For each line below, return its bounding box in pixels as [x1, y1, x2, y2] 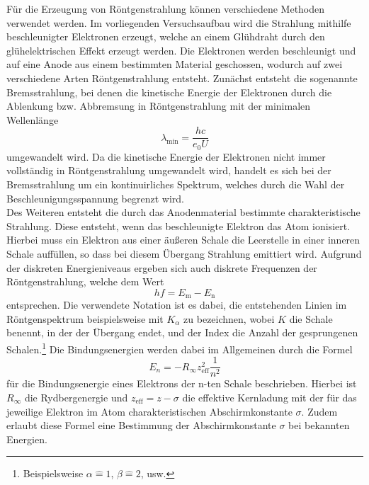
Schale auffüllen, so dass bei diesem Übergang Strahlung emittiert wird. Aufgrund [6, 246, 362, 261]
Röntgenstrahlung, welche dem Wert [6, 274, 164, 289]
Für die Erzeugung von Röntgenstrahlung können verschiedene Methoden [6, 1, 325, 16]
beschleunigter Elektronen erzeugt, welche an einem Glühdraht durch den [6, 29, 325, 44]
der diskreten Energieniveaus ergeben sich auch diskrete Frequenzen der [6, 260, 317, 275]
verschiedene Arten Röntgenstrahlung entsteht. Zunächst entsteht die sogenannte [6, 70, 358, 85]
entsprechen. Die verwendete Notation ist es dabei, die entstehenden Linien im [6, 297, 347, 312]
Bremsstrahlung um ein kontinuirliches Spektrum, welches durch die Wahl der [6, 177, 345, 192]
